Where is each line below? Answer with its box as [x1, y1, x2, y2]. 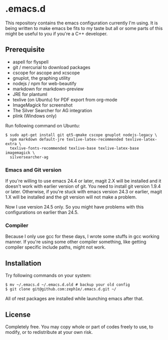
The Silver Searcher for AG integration [12, 107, 93, 113]
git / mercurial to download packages [12, 64, 91, 70]
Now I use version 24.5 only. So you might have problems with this [5, 204, 144, 210]
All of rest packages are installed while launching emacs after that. [5, 295, 144, 302]
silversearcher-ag [10, 154, 49, 160]
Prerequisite [5, 45, 45, 54]
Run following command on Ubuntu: [5, 122, 80, 128]
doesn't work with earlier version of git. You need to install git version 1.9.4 [5, 183, 161, 189]
